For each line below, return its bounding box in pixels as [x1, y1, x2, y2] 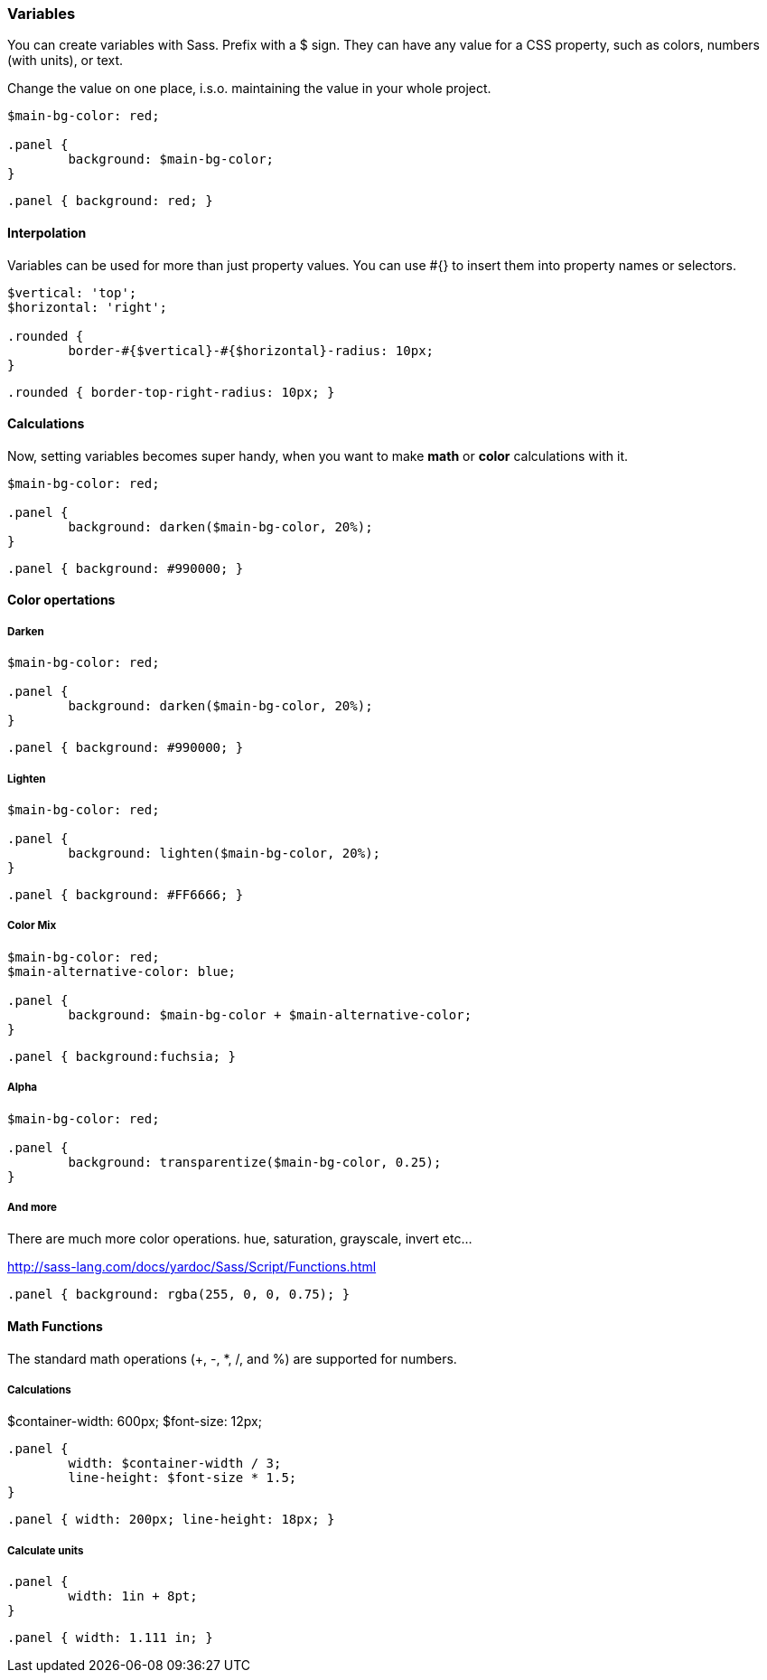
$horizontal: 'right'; [7, 299, 168, 314]
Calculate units [7, 1544, 84, 1557]
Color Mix [7, 919, 57, 933]
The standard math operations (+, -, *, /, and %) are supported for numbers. [7, 1350, 457, 1366]
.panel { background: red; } [7, 193, 213, 209]
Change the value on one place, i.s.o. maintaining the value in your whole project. [7, 80, 491, 97]
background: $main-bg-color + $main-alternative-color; [68, 1007, 472, 1022]
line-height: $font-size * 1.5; [68, 1470, 297, 1486]
